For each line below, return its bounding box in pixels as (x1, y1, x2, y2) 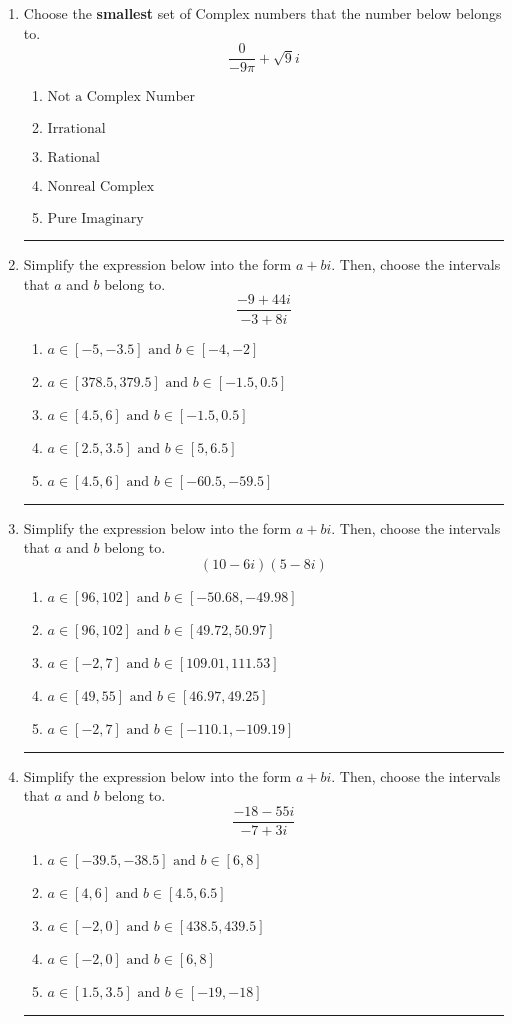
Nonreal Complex (47, 180, 155, 195)
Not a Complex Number (47, 90, 195, 105)
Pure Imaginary (47, 212, 144, 227)
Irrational (47, 122, 106, 137)
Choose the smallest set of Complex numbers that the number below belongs (23, 3, 502, 23)
